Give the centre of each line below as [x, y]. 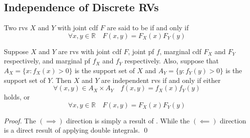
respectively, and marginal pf [47, 61]
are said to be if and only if [148, 28]
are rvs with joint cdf [90, 51]
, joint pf [141, 51]
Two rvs [16, 28]
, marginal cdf [181, 51]
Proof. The [20, 120]
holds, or [17, 97]
